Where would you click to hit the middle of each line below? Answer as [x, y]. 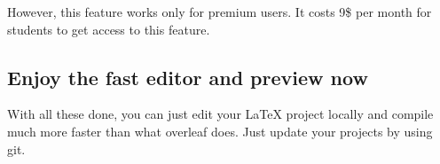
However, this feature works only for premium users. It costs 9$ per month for [220, 12]
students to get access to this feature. [109, 29]
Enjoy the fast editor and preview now [188, 77]
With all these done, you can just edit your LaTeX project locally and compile [220, 114]
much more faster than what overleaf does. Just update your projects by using [220, 131]
